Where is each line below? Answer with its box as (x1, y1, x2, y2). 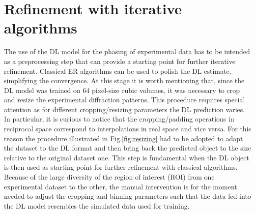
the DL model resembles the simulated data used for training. (4, 200, 190, 211)
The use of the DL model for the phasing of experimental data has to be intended (4, 46, 250, 57)
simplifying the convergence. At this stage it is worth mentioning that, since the (4, 75, 245, 86)
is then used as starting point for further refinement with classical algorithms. (4, 162, 238, 172)
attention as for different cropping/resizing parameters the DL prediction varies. (4, 104, 245, 114)
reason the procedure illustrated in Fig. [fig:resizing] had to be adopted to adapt (4, 133, 243, 143)
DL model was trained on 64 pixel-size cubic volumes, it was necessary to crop (4, 85, 240, 95)
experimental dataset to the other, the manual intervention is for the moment (4, 181, 237, 191)
